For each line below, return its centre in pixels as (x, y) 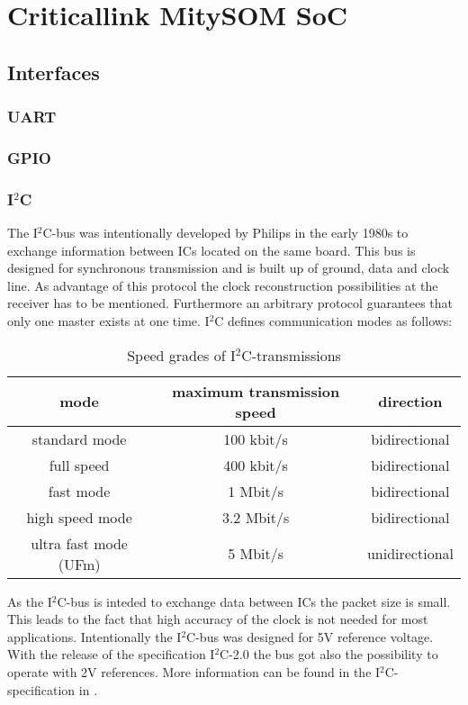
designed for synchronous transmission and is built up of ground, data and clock (229, 268)
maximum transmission (256, 391)
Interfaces (54, 72)
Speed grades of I (181, 355)
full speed (79, 465)
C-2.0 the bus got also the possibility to (329, 654)
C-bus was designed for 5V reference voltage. (310, 636)
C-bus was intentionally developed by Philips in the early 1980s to (225, 233)
